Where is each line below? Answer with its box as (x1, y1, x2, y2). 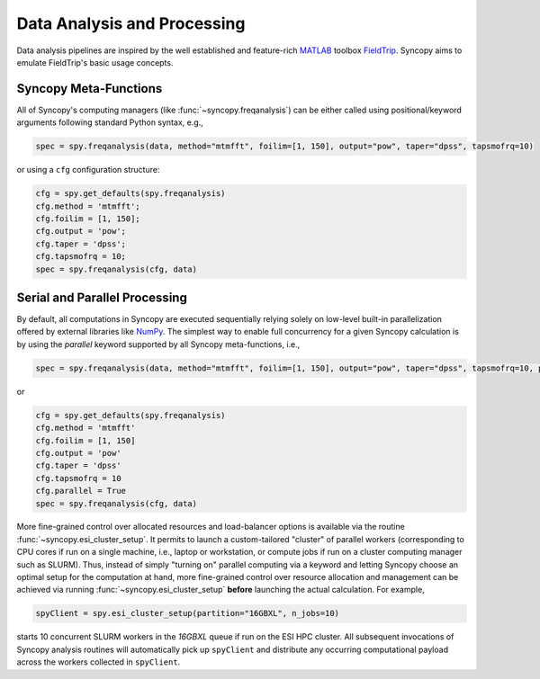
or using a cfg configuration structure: (16, 165, 160, 175)
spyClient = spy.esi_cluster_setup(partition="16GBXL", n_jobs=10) (35, 608, 340, 619)
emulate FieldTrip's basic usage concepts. (16, 57, 174, 67)
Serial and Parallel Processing (16, 290, 188, 305)
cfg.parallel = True (35, 486, 126, 496)
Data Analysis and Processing (16, 13, 246, 33)
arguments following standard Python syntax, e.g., (16, 117, 204, 128)
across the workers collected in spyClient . (16, 657, 181, 667)
